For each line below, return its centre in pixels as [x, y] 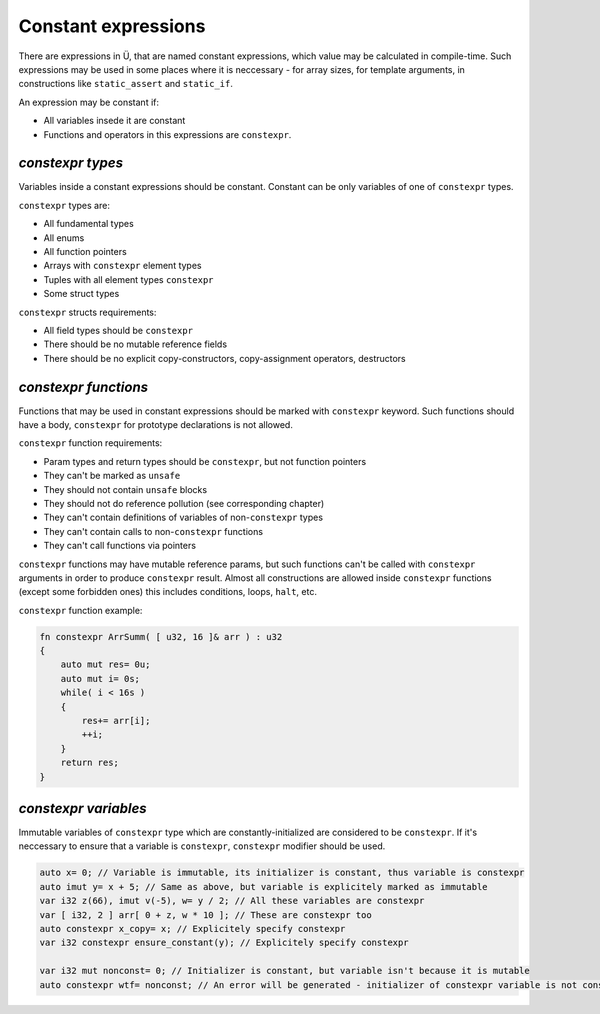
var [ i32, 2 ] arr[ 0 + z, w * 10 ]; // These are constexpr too [205, 914]
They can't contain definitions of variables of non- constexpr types [183, 517]
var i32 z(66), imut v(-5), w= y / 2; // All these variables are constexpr [232, 901]
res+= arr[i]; [116, 721]
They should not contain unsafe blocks [125, 489]
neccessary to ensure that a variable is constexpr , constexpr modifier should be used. [202, 846]
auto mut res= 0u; [105, 664]
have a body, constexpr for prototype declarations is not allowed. [156, 424]
